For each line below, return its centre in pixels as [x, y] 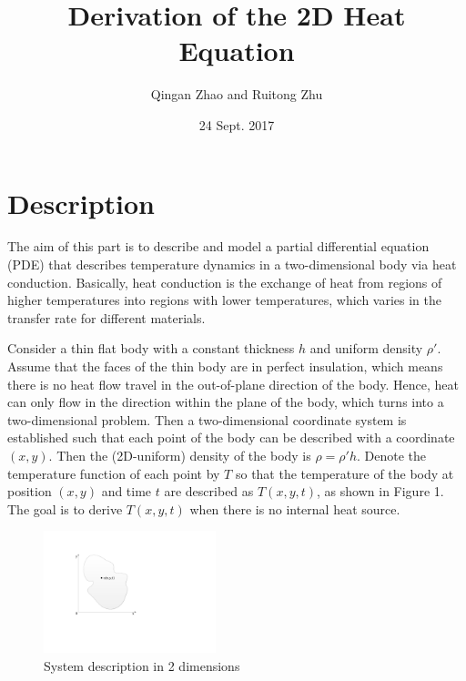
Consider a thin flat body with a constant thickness [151, 348]
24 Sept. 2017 [237, 124]
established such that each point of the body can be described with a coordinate [231, 437]
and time [127, 491]
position [30, 491]
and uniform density [366, 348]
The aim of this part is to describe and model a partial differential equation [218, 246]
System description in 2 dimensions [142, 665]
